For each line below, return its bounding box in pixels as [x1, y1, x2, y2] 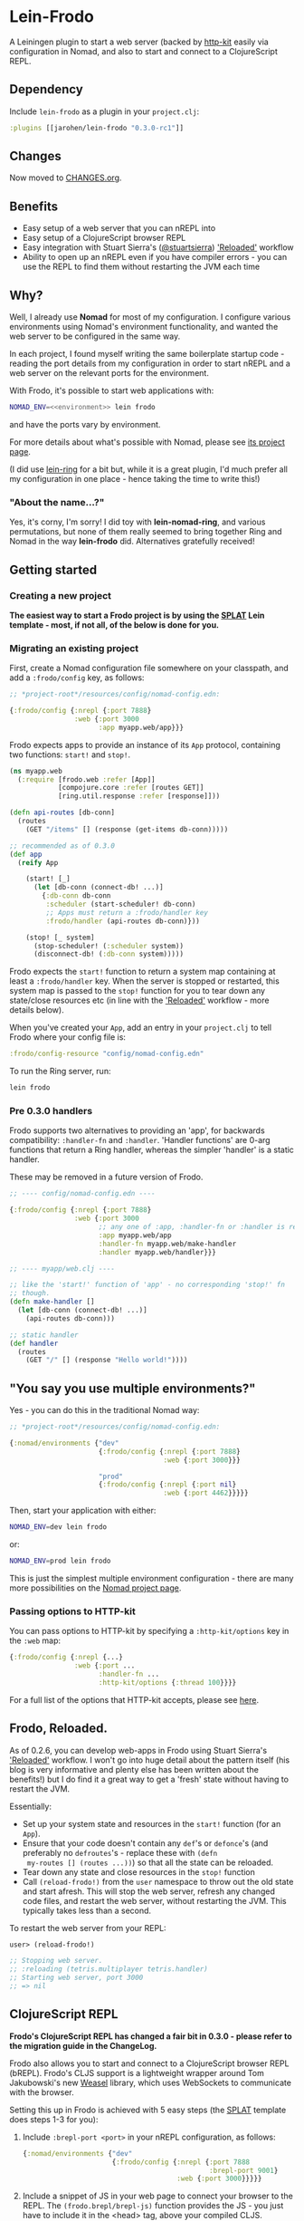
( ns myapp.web [9, 766, 63, 775]
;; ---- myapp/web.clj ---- [9, 1264, 116, 1274]
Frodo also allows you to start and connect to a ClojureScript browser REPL [9, 2058, 290, 2069]
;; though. [9, 1289, 51, 1298]
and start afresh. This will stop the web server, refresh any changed [22, 1886, 276, 1897]
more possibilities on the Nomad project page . [9, 1582, 182, 1593]
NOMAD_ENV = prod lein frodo [9, 1556, 111, 1566]
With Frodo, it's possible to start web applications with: [9, 385, 214, 396]
